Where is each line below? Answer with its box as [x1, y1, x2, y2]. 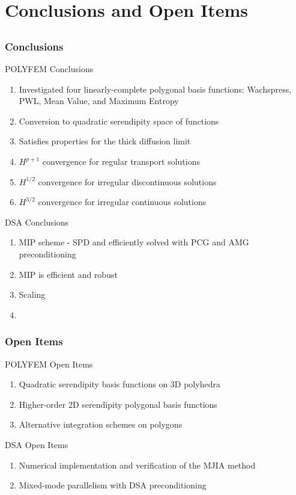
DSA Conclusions [5, 215, 69, 228]
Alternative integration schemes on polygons [19, 418, 183, 431]
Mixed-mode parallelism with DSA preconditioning [19, 479, 207, 491]
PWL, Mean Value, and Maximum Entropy [19, 94, 179, 107]
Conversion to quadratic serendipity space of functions [19, 114, 219, 127]
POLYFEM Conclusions [5, 63, 94, 75]
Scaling [19, 288, 46, 301]
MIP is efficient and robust [19, 268, 118, 280]
